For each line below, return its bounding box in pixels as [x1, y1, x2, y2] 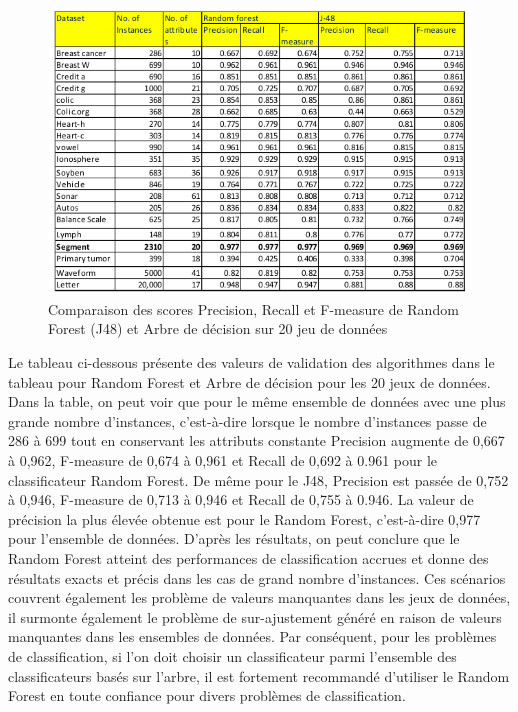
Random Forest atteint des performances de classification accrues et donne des [8, 547, 489, 568]
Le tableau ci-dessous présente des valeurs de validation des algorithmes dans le [8, 352, 495, 373]
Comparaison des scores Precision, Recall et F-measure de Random [48, 298, 459, 319]
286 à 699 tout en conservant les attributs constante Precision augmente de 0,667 [8, 430, 505, 451]
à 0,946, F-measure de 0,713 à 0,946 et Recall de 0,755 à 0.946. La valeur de [8, 489, 474, 510]
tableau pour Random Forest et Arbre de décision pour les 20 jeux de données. [8, 371, 491, 392]
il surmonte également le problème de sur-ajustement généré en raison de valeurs [8, 606, 502, 627]
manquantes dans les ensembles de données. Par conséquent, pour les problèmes [8, 626, 497, 647]
